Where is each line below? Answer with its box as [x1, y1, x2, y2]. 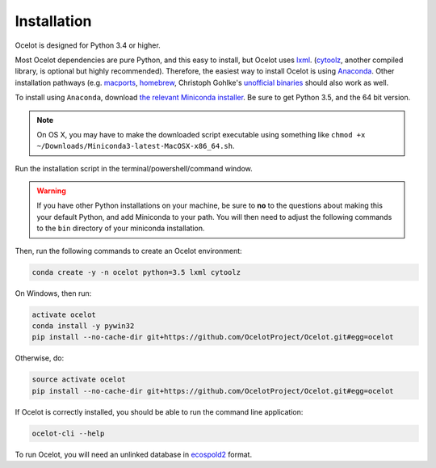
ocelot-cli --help [31, 428, 105, 438]
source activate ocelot [31, 375, 127, 384]
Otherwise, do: [15, 353, 65, 363]
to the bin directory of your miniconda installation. [36, 223, 205, 234]
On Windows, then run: [15, 288, 92, 298]
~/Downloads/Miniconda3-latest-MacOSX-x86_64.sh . [36, 141, 235, 151]
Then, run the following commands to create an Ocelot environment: [15, 246, 242, 255]
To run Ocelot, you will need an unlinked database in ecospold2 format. [15, 449, 253, 459]
